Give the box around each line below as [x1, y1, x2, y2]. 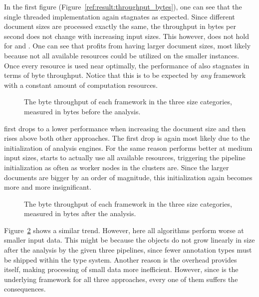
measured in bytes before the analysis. [24, 106, 141, 116]
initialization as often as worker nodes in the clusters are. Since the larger [4, 162, 229, 172]
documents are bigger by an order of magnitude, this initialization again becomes [4, 172, 253, 182]
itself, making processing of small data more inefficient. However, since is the [4, 264, 239, 275]
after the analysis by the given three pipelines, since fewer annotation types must [4, 245, 252, 255]
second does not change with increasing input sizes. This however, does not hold [4, 30, 249, 41]
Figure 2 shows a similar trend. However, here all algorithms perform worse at [4, 225, 244, 235]
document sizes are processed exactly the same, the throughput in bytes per [4, 21, 236, 31]
